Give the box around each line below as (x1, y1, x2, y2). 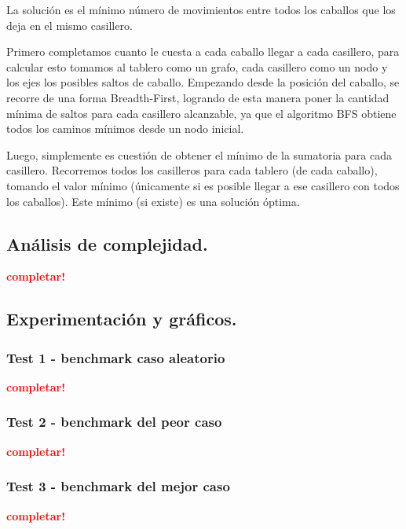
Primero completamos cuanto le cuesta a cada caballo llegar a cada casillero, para (6, 43, 400, 60)
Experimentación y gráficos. (6, 307, 237, 331)
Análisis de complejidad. (6, 231, 208, 255)
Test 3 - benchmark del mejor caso (6, 476, 230, 496)
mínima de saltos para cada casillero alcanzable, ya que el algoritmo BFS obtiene (6, 105, 397, 121)
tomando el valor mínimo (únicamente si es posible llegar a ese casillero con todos (6, 177, 400, 193)
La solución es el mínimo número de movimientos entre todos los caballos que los (6, 2, 396, 17)
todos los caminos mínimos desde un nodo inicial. (6, 120, 244, 137)
